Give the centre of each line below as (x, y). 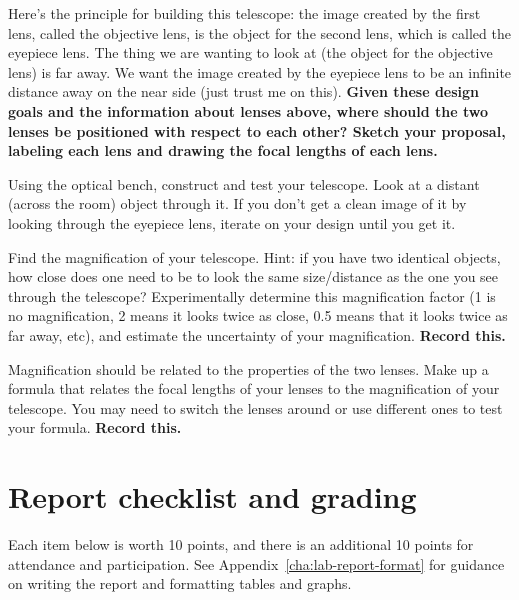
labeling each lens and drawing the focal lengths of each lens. (223, 150)
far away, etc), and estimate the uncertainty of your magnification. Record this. (257, 334)
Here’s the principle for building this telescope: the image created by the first (244, 13)
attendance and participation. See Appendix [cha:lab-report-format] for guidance (256, 563)
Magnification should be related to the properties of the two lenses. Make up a (248, 368)
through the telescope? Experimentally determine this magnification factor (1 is (252, 295)
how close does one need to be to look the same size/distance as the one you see (253, 276)
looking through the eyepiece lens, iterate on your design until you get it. (232, 222)
